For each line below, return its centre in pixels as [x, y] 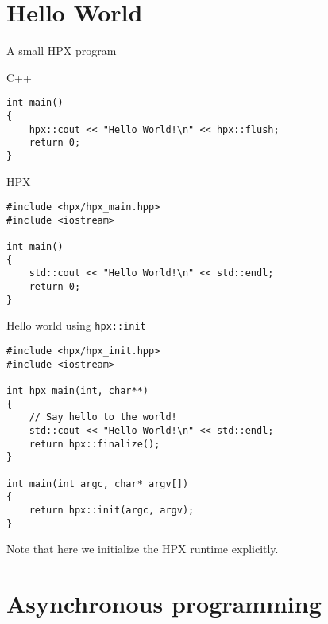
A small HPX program [62, 51]
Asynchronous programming [164, 604]
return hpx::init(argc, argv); [112, 510]
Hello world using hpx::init [76, 325]
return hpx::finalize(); [95, 444]
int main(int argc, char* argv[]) [98, 484]
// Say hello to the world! [103, 417]
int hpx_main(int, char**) [77, 391]
